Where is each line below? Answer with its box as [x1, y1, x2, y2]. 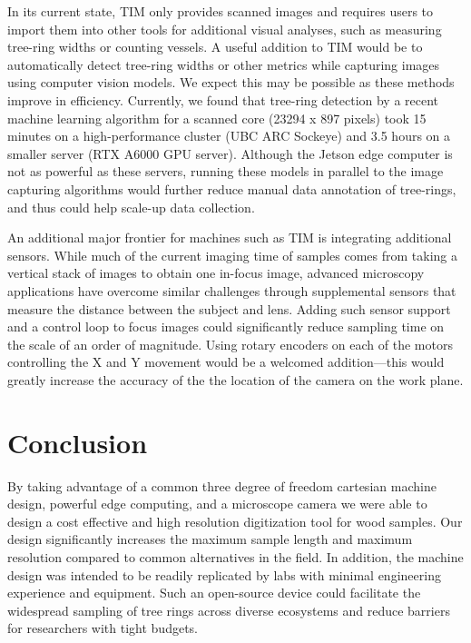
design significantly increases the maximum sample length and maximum [7, 529, 413, 549]
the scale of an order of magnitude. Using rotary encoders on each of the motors [7, 334, 453, 353]
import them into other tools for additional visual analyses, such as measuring [7, 19, 442, 38]
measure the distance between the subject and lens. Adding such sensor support [7, 299, 451, 318]
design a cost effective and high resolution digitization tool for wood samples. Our [7, 511, 463, 530]
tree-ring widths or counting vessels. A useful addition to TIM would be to [7, 37, 423, 56]
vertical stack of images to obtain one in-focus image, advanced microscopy [7, 263, 425, 282]
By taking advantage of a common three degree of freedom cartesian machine [7, 476, 437, 495]
